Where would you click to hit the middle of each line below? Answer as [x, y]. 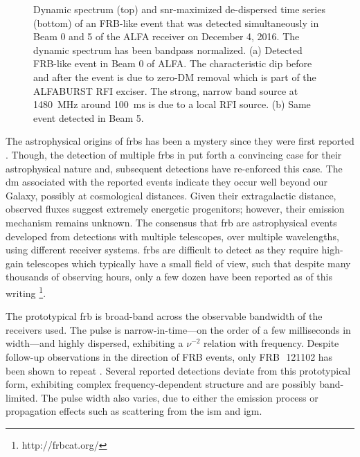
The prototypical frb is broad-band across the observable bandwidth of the [164, 316]
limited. [22, 397]
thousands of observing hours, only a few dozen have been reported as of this [169, 277]
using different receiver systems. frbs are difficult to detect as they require [162, 250]
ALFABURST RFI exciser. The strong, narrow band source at [166, 90]
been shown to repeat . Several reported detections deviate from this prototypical [178, 370]
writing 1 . [26, 292]
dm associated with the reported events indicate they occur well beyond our [167, 182]
